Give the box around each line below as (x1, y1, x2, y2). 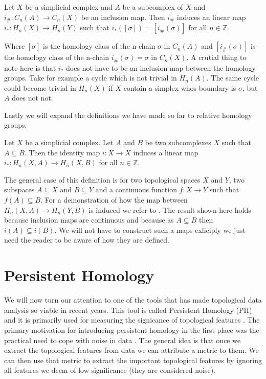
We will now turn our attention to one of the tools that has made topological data (4, 294, 262, 305)
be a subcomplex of (122, 2, 183, 12)
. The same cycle (206, 72, 259, 83)
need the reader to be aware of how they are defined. (4, 234, 169, 245)
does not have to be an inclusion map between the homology (66, 62, 256, 73)
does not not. (12, 92, 53, 103)
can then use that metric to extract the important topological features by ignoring (4, 354, 262, 365)
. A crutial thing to (186, 52, 247, 63)
